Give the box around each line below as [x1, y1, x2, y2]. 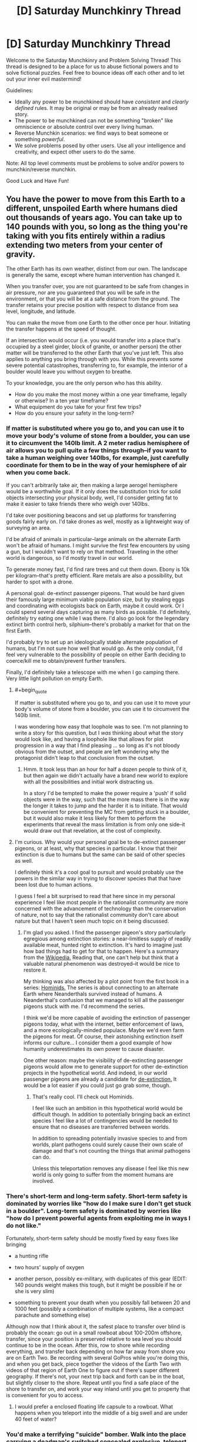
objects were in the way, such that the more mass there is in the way [23, 796, 190, 803]
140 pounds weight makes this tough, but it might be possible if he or [14, 1281, 182, 1289]
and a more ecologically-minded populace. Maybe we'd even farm [23, 1026, 185, 1033]
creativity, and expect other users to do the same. [14, 148, 136, 155]
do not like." [6, 1221, 41, 1230]
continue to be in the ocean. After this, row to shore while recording [6, 1342, 170, 1349]
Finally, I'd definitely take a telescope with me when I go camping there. [6, 669, 180, 676]
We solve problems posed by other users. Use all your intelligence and [14, 142, 186, 149]
